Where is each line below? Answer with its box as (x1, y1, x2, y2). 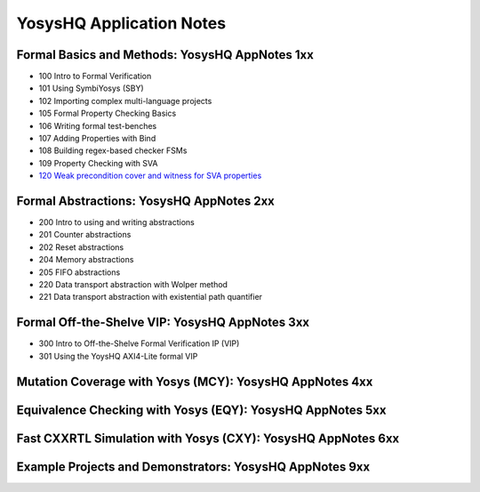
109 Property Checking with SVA (38, 157, 158, 168)
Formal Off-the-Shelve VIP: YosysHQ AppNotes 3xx (16, 315, 310, 330)
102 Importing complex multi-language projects (38, 95, 212, 106)
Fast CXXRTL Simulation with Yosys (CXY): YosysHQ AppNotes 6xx (16, 431, 400, 446)
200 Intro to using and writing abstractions (38, 217, 195, 228)
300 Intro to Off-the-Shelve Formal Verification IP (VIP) (38, 338, 240, 349)
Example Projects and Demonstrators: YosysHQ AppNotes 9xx (16, 459, 371, 474)
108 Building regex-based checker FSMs (38, 145, 188, 156)
